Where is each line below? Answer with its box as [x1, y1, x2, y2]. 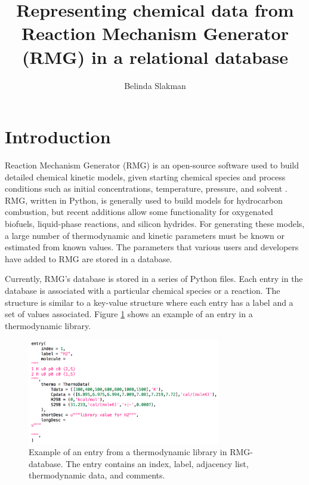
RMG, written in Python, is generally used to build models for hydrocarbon [5, 194, 283, 206]
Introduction [5, 124, 111, 149]
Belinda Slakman [124, 79, 186, 91]
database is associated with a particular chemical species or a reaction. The [5, 284, 280, 296]
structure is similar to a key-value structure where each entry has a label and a [5, 296, 293, 308]
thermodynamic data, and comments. [29, 469, 165, 481]
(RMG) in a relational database [22, 44, 288, 69]
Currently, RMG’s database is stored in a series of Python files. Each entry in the [5, 272, 303, 285]
